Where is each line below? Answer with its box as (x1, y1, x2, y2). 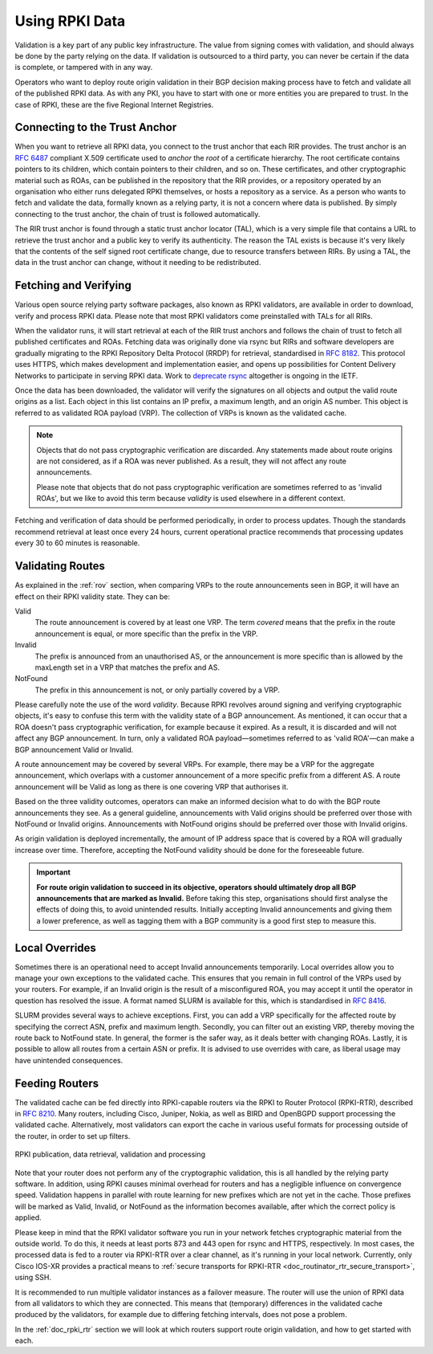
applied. (14, 1213, 42, 1222)
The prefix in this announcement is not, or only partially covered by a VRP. (34, 685, 280, 695)
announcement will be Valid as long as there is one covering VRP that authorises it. (14, 781, 289, 791)
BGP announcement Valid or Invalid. (14, 744, 134, 754)
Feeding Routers (14, 1076, 99, 1090)
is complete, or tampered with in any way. (14, 63, 153, 72)
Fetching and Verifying (14, 279, 132, 292)
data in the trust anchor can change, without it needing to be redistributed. (14, 258, 261, 267)
